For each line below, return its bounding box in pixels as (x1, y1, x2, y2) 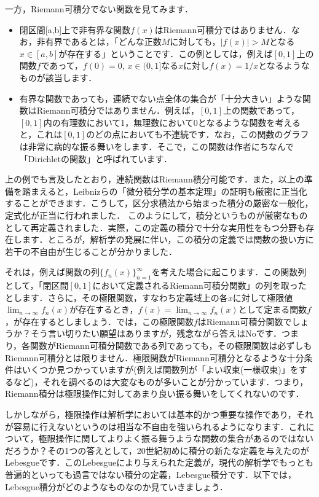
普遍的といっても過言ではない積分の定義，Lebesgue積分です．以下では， (5, 468, 296, 480)
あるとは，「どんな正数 (71, 35, 162, 48)
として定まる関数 (238, 303, 307, 316)
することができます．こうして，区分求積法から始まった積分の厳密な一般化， (5, 197, 313, 209)
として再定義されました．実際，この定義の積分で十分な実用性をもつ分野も (5, 221, 306, 233)
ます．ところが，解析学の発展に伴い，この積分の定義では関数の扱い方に (22, 233, 314, 246)
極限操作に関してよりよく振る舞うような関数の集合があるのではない (38, 432, 313, 445)
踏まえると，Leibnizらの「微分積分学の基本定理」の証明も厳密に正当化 (22, 184, 307, 197)
